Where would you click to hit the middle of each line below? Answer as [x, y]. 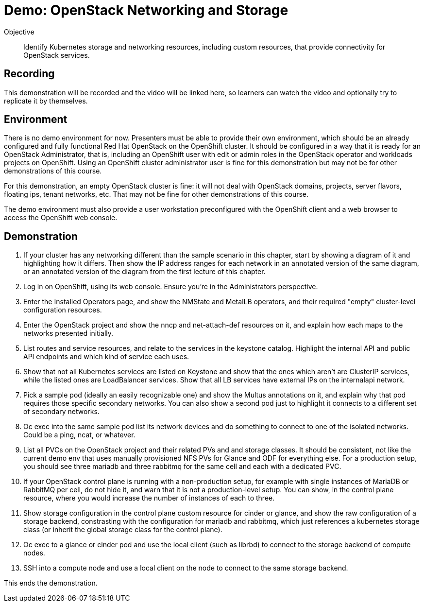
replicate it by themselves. [46, 101]
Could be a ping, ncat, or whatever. [79, 435]
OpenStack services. [57, 55]
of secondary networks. [61, 412]
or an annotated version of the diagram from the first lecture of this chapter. [144, 272]
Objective [19, 32]
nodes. [34, 553]
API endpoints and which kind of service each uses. [106, 357]
